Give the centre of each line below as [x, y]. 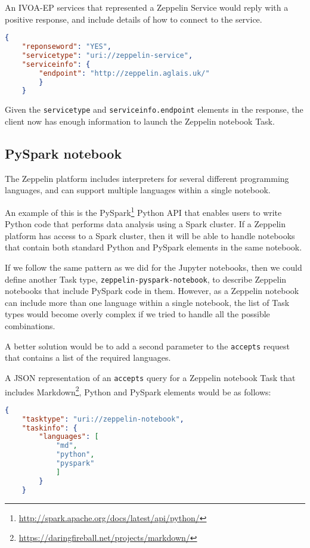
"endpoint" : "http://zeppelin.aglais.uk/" [124, 73]
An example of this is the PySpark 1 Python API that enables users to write [143, 211]
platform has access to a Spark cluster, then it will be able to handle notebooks [150, 235]
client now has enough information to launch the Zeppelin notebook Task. [140, 121]
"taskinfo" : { [49, 428]
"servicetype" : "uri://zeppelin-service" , [107, 55]
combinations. [30, 326]
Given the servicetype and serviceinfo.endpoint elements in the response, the [154, 109]
